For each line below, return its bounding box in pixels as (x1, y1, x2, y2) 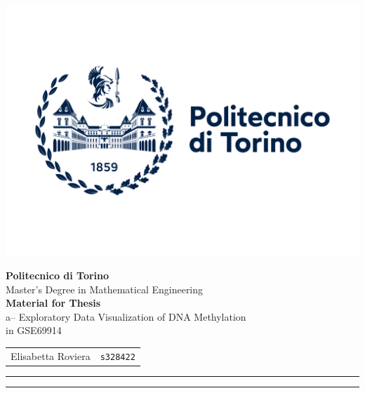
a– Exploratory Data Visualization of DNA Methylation (6, 309, 246, 324)
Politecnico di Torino (6, 267, 109, 282)
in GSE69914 (6, 323, 62, 338)
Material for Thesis (6, 295, 101, 310)
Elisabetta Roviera (11, 348, 91, 363)
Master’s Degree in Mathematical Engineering (6, 281, 204, 296)
